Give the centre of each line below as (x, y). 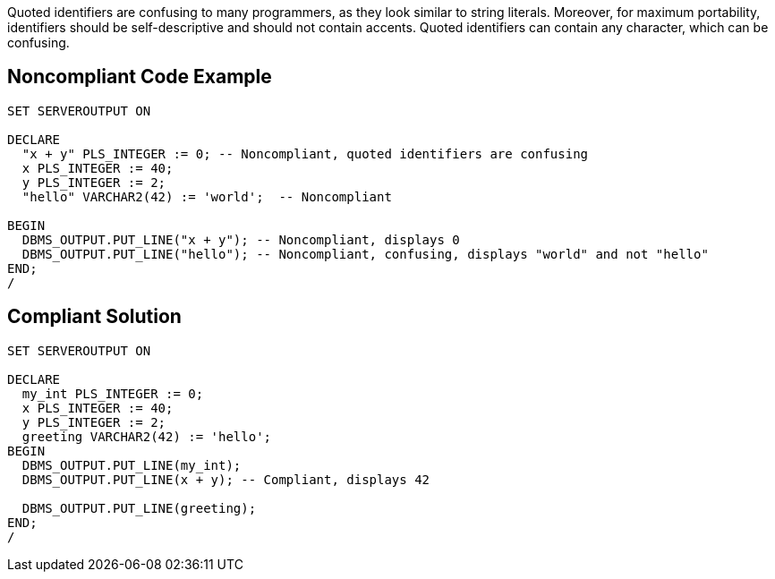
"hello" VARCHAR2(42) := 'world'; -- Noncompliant (207, 196)
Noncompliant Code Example (140, 77)
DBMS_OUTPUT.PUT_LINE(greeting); (139, 508)
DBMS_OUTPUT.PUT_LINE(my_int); (132, 465)
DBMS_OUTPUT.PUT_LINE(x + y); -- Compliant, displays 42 (226, 479)
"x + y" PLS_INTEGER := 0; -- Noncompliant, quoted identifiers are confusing (305, 153)
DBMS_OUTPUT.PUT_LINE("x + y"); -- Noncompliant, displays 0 (241, 239)
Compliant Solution (94, 317)
